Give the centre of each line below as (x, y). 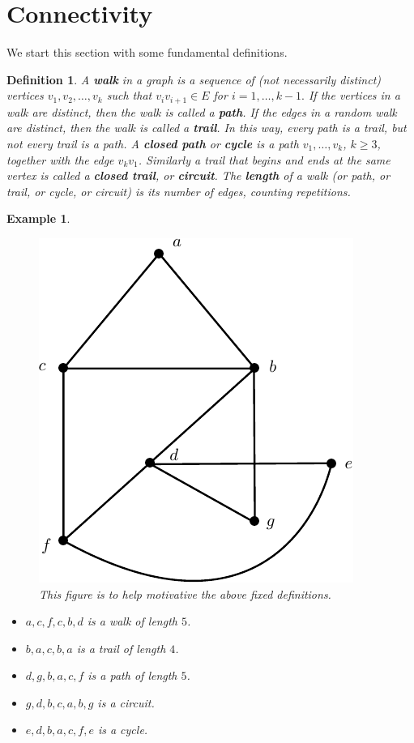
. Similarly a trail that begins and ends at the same (264, 159)
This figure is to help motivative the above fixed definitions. (185, 594)
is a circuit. (126, 702)
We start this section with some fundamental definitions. (147, 52)
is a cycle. (123, 730)
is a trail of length (121, 648)
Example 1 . (38, 218)
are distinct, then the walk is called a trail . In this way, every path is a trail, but (207, 128)
